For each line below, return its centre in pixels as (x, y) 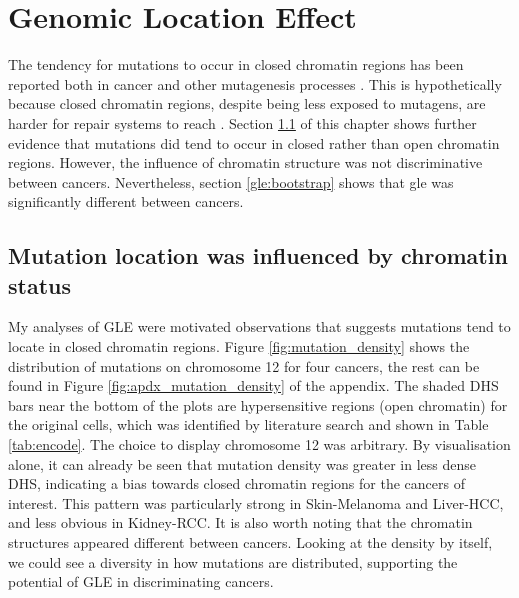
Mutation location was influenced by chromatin (258, 255)
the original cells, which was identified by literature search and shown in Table (248, 424)
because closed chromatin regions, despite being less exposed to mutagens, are (247, 103)
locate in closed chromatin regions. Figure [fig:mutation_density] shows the (239, 346)
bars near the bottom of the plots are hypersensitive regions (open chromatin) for (258, 404)
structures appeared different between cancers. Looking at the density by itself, (250, 542)
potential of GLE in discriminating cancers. (141, 581)
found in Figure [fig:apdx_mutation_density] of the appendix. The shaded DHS (253, 385)
